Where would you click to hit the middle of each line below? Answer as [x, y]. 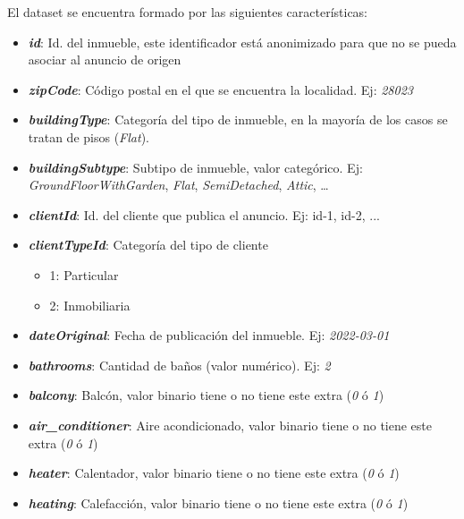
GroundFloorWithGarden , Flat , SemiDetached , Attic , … [178, 185]
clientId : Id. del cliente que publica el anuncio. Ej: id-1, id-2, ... [204, 214]
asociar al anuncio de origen [105, 60]
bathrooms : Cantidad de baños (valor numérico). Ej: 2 [179, 365]
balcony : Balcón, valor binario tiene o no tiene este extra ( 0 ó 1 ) [206, 395]
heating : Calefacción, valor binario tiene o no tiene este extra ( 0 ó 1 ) [218, 502]
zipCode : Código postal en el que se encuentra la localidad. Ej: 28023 [220, 89]
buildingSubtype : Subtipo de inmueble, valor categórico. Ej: [195, 167]
